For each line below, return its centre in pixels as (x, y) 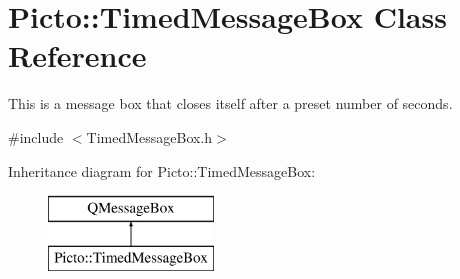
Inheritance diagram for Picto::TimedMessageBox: (162, 170)
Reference (77, 55)
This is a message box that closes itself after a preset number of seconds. (230, 103)
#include (36, 136)
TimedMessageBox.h (149, 136)
